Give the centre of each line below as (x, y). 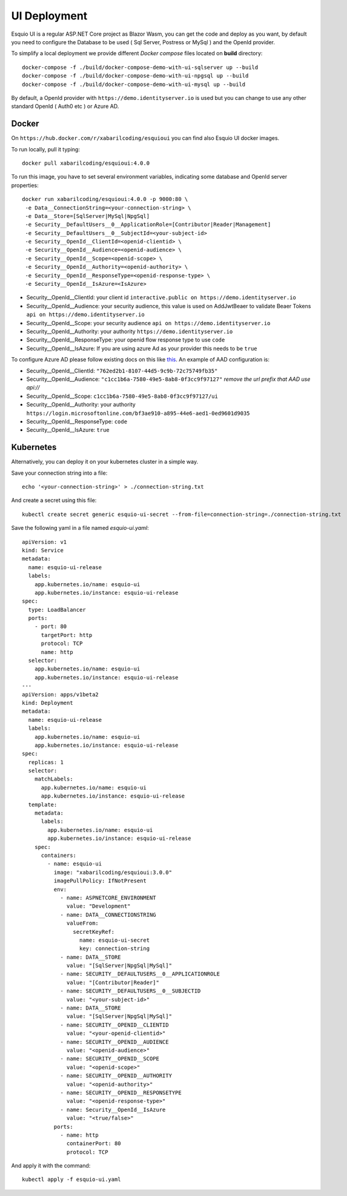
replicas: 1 (46, 762)
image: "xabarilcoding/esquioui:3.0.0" (113, 872)
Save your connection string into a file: (59, 473)
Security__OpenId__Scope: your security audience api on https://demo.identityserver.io (148, 323)
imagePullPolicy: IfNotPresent (100, 881)
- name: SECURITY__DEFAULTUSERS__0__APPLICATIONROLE (140, 974)
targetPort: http (67, 635)
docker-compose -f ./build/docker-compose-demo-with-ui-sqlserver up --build (140, 67)
